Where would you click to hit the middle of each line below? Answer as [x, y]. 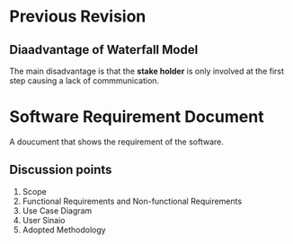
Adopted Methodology [64, 230]
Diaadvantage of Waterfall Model [104, 50]
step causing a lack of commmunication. [84, 81]
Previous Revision [78, 17]
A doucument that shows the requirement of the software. [117, 142]
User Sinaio [44, 220]
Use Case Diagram [57, 210]
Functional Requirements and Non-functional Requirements [132, 201]
